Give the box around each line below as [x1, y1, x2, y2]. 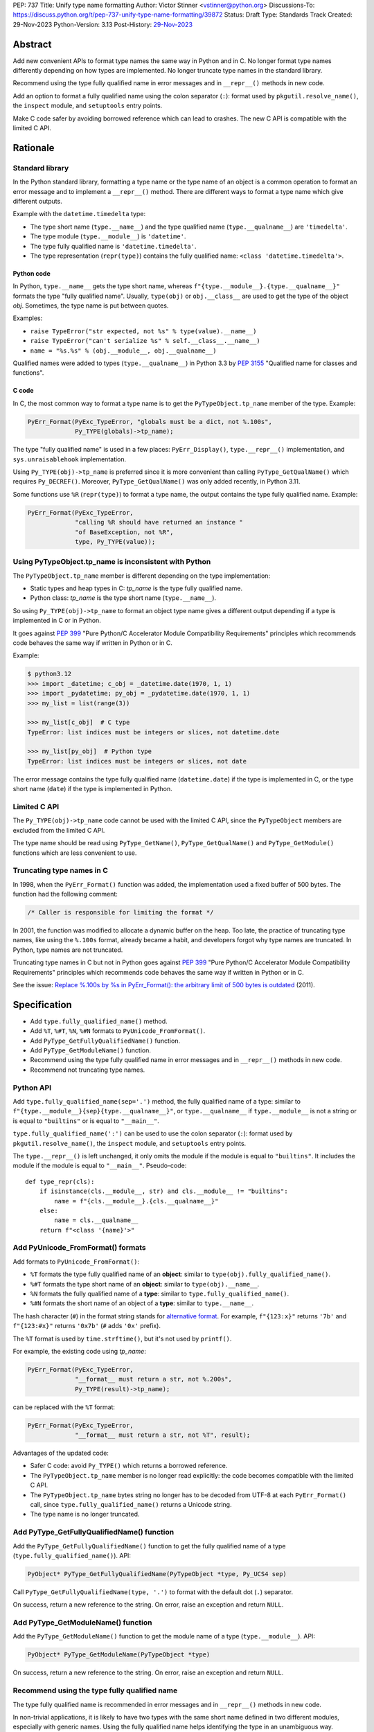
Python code [12, 269, 51, 277]
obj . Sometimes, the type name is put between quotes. [12, 301, 169, 310]
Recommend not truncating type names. [30, 1066, 145, 1074]
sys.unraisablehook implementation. [12, 454, 127, 463]
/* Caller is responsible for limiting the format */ [27, 908, 214, 917]
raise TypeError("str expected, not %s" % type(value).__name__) [30, 327, 257, 335]
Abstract [12, 38, 52, 50]
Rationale [12, 142, 55, 154]
